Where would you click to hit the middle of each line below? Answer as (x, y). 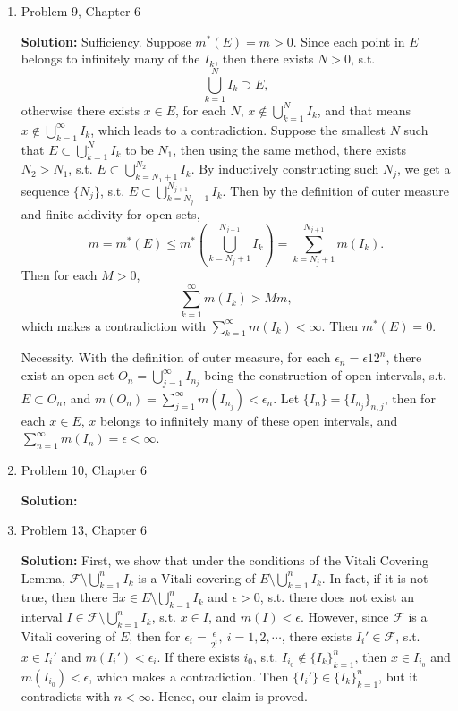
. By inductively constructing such (285, 169)
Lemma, (43, 577)
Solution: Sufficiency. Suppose (106, 41)
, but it (398, 676)
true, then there (64, 597)
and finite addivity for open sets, (110, 213)
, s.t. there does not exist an (337, 597)
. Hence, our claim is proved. (229, 695)
